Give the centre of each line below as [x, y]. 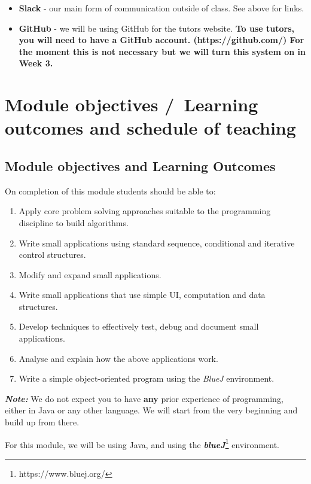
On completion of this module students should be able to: [110, 191]
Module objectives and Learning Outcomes [140, 165]
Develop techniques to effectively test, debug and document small [139, 326]
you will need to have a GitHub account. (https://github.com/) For [161, 40]
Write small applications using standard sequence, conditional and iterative [157, 243]
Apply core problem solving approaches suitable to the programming [145, 211]
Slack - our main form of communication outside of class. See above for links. [161, 8]
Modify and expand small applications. [90, 274]
